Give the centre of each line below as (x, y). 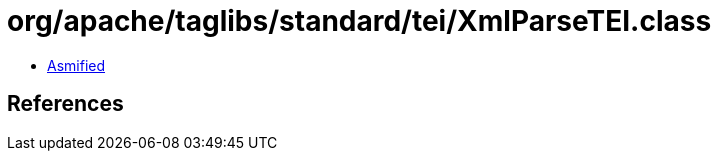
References (65, 104)
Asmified (76, 65)
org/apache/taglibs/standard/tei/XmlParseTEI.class (359, 21)
